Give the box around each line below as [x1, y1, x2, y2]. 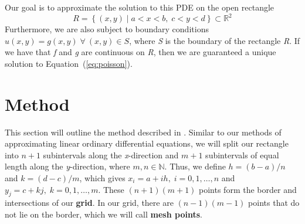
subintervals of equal [205, 148, 279, 161]
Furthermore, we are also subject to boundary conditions [5, 23, 209, 35]
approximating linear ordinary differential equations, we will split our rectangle [5, 137, 289, 150]
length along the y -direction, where [5, 160, 130, 172]
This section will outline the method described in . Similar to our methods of [5, 125, 282, 138]
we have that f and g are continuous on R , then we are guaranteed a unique [5, 46, 276, 58]
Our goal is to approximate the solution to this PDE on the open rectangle [5, 1, 274, 13]
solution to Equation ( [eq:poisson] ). [5, 57, 133, 69]
